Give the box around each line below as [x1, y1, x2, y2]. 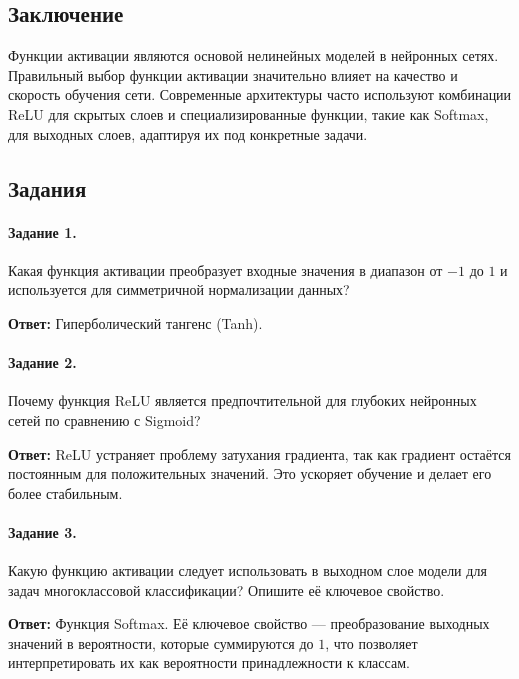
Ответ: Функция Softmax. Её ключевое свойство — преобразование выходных [8, 613, 490, 634]
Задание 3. [8, 521, 77, 542]
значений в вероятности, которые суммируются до [8, 632, 314, 653]
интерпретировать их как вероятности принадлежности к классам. [8, 652, 410, 673]
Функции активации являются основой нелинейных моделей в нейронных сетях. [8, 45, 499, 66]
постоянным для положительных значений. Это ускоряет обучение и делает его [8, 463, 492, 484]
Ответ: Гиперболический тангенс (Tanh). [8, 312, 263, 333]
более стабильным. [8, 482, 123, 503]
